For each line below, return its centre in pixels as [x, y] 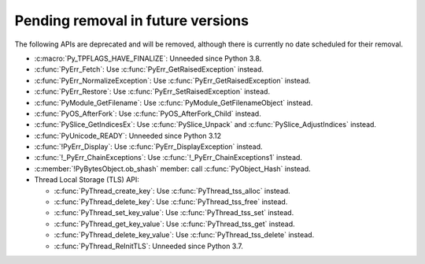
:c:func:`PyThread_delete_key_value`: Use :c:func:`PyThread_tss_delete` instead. [184, 235]
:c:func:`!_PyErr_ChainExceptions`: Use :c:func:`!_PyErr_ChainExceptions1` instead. [168, 158]
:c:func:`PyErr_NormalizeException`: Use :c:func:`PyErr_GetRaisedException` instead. [172, 80]
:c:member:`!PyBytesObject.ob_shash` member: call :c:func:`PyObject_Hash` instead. [172, 169]
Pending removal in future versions [132, 20]
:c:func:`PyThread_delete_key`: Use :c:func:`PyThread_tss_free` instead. [171, 202]
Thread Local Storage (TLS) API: [87, 180]
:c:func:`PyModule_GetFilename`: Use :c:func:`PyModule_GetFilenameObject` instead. [174, 102]
